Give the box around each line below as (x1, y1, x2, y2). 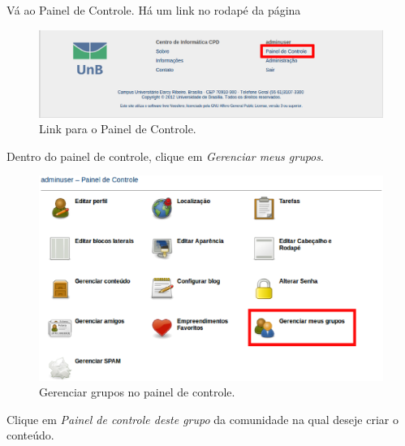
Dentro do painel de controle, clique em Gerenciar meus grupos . (6, 147, 324, 164)
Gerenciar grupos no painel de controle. (39, 383, 235, 401)
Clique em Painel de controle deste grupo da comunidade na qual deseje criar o (6, 410, 399, 427)
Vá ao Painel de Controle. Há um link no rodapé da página (6, 2, 301, 18)
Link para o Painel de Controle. (39, 120, 196, 137)
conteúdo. (6, 427, 54, 444)
